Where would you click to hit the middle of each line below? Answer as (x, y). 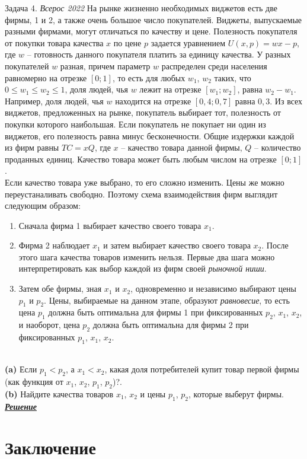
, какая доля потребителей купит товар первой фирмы (202, 369)
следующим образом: (43, 205)
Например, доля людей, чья (54, 101)
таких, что (233, 77)
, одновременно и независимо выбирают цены (213, 289)
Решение (21, 406)
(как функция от (34, 382)
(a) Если (21, 369)
